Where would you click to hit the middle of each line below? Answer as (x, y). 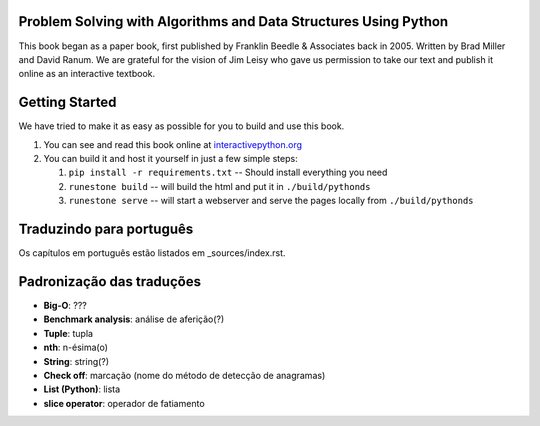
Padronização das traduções (110, 281)
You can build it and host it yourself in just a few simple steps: (171, 158)
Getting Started (67, 102)
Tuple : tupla (68, 333)
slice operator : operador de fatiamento (124, 403)
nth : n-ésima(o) (76, 347)
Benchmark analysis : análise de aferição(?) (134, 319)
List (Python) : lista (82, 389)
